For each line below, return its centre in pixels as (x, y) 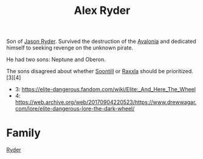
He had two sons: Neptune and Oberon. (56, 60)
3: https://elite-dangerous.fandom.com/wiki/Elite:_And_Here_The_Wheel (105, 89)
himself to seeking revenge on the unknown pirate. (70, 48)
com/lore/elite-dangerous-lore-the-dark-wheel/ (75, 109)
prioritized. (180, 71)
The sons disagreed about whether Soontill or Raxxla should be (86, 71)
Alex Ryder (102, 11)
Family (24, 133)
